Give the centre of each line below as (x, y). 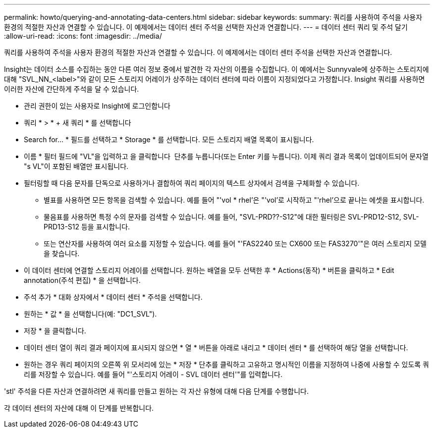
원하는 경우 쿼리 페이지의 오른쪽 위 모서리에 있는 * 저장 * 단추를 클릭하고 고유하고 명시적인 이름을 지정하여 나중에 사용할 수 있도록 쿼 (226, 364)
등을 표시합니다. (106, 227)
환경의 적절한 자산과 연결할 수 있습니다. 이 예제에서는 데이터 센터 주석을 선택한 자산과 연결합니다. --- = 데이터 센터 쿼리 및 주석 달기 (206, 27)
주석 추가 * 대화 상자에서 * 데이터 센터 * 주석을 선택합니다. (113, 297)
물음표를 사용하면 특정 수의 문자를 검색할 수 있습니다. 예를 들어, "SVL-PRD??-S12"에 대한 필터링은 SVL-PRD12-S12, (222, 217)
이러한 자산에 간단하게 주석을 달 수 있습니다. (72, 89)
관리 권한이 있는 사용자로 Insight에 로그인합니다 (97, 106)
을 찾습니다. (62, 253)
